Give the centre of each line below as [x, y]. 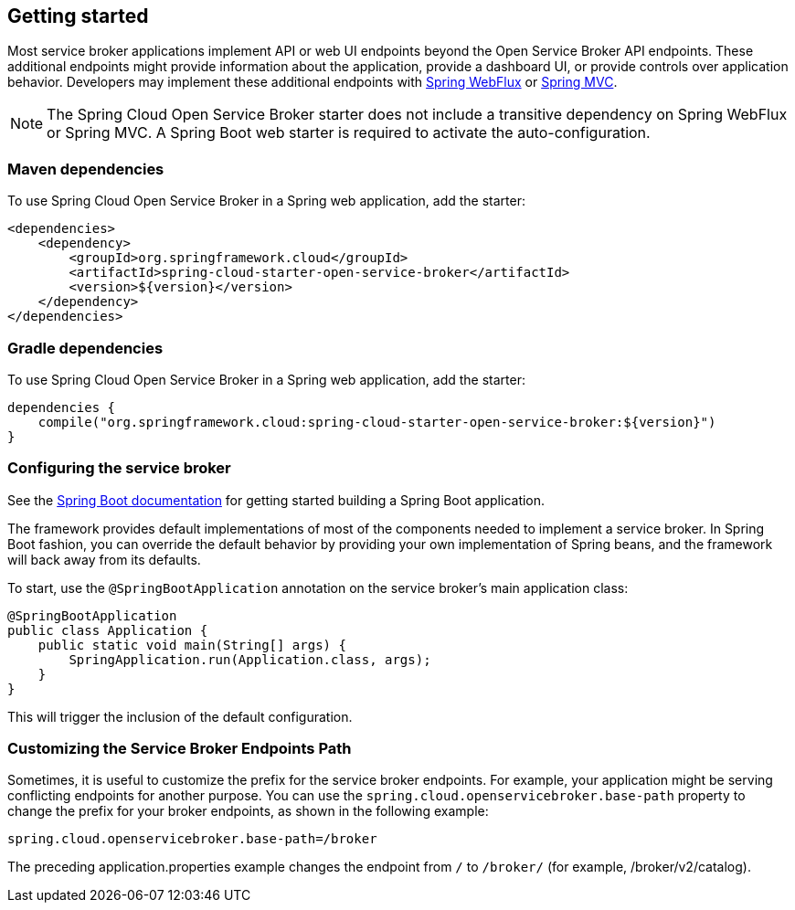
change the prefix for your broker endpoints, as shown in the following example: [248, 811]
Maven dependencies [86, 169]
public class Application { [108, 630]
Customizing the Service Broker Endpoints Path [180, 749]
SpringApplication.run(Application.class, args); [250, 659]
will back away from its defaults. [104, 559]
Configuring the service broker [119, 468]
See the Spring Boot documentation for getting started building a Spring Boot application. [276, 500]
